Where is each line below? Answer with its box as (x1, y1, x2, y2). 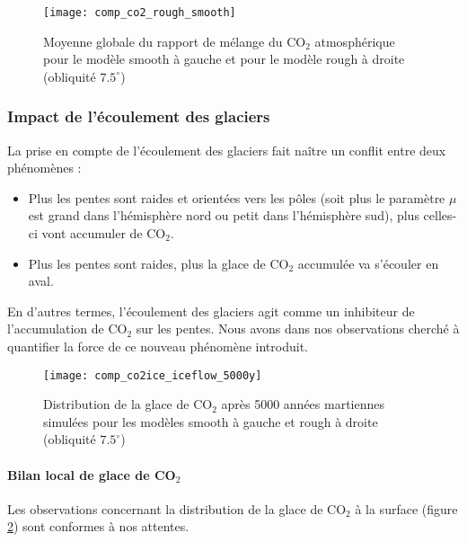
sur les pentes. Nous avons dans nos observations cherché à (136, 319, 460, 338)
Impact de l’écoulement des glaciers (7, 105, 270, 128)
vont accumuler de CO (41, 224, 166, 243)
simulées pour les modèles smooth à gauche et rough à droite (43, 412, 378, 431)
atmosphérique (314, 31, 395, 50)
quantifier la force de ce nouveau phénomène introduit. (7, 337, 308, 355)
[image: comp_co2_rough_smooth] (43, 6, 236, 19)
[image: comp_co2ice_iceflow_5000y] (43, 369, 262, 382)
